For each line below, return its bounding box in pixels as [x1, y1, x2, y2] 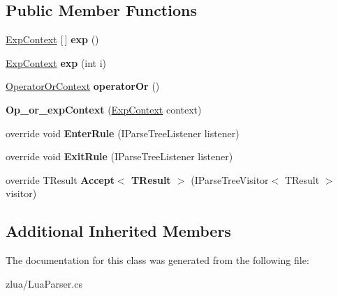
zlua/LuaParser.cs [6, 276, 82, 290]
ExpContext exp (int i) [6, 55, 107, 70]
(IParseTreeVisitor [191, 172, 269, 187]
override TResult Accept [6, 172, 115, 187]
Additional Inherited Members [6, 220, 231, 242]
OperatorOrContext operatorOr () [6, 79, 160, 93]
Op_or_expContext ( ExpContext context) [6, 102, 202, 116]
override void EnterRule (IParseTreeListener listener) [6, 125, 240, 140]
